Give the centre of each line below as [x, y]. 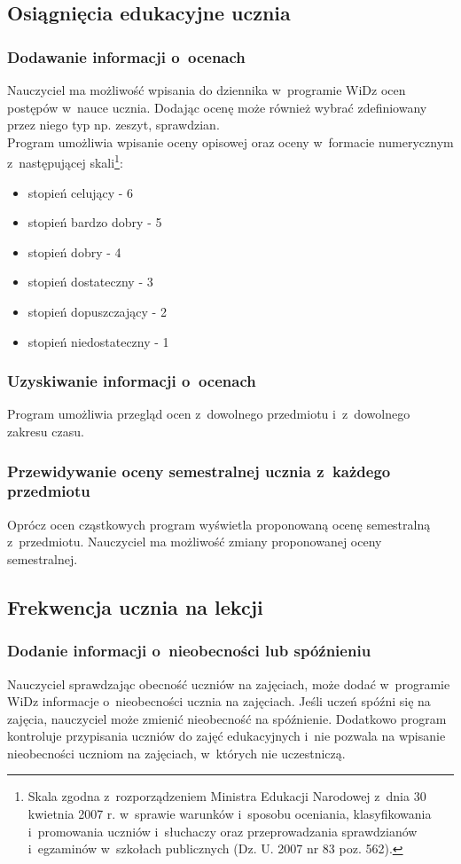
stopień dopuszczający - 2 [97, 311]
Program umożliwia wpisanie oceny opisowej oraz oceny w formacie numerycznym [230, 141]
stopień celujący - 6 [81, 192]
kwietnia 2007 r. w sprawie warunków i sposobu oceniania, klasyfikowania [230, 814]
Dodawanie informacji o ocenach [126, 56]
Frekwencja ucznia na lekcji [135, 606]
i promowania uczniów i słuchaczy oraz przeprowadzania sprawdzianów [223, 831]
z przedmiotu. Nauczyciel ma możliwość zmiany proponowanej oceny [195, 542]
